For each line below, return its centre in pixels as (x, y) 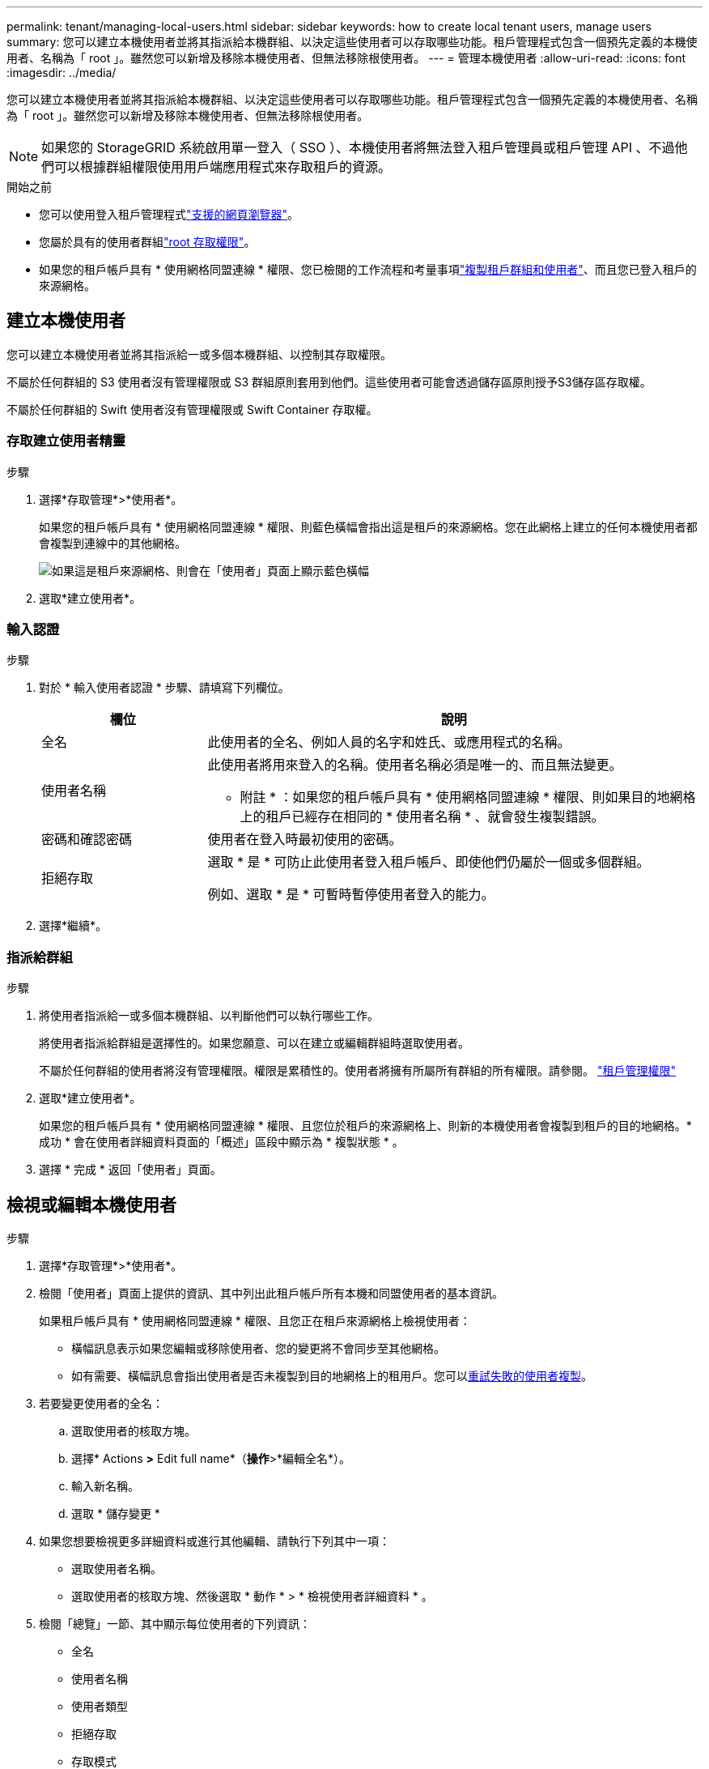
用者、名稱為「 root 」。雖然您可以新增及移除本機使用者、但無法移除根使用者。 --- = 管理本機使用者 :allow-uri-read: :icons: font (346, 58)
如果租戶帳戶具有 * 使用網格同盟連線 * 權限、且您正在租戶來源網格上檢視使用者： (255, 1320)
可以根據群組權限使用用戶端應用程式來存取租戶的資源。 (223, 167)
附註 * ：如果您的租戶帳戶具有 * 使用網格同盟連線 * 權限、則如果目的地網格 (468, 797)
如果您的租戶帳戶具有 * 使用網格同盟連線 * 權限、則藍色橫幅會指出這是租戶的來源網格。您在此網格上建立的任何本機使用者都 (368, 526)
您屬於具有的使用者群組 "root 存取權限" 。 (147, 242)
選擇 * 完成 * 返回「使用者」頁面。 (130, 1170)
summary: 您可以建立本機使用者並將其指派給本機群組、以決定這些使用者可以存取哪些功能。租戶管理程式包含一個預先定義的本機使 (352, 42)
